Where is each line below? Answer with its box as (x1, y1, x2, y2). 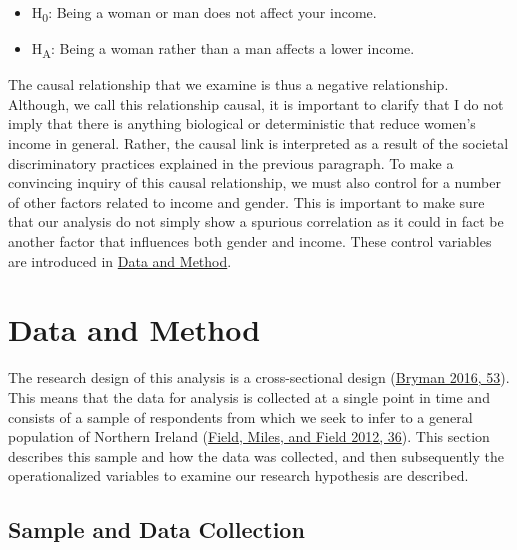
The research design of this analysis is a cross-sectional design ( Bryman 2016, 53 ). (8, 367, 510, 388)
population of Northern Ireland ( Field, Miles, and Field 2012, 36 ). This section (8, 426, 490, 447)
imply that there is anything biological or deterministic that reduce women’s (8, 113, 476, 134)
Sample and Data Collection (8, 514, 305, 545)
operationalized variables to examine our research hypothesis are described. (8, 465, 469, 486)
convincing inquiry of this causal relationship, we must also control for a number (8, 172, 501, 193)
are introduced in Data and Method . (8, 250, 232, 271)
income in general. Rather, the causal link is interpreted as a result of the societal (8, 133, 509, 154)
